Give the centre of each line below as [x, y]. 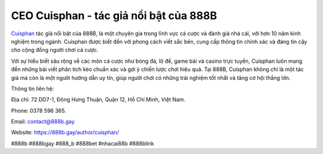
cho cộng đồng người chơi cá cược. [55, 50]
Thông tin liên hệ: [33, 88]
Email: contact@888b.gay [43, 122]
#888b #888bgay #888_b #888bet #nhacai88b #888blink [83, 143]
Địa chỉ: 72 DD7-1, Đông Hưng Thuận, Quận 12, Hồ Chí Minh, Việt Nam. [98, 100]
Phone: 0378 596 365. [39, 110]
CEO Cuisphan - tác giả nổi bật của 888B [114, 16]
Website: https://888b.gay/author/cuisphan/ [65, 133]
